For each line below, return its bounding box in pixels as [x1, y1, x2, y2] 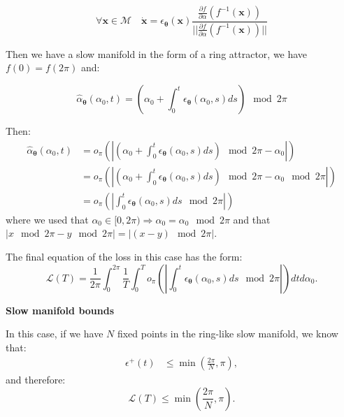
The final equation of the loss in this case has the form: [6, 249, 243, 263]
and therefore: [6, 372, 66, 387]
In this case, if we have [6, 326, 103, 341]
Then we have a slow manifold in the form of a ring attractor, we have [6, 46, 308, 61]
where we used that [6, 212, 89, 226]
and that [233, 212, 271, 226]
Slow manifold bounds [6, 302, 115, 317]
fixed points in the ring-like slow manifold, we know [117, 326, 338, 341]
